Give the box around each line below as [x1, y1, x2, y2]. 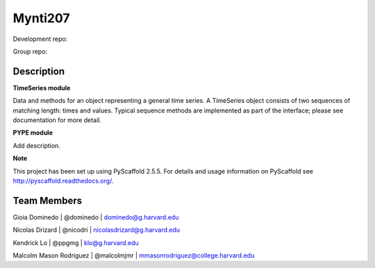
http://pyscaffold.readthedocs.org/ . [12, 176, 114, 185]
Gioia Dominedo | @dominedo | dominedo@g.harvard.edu [12, 212, 179, 221]
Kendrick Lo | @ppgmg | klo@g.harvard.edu [12, 238, 139, 246]
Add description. [12, 141, 60, 149]
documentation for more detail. [12, 116, 102, 124]
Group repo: [12, 47, 48, 56]
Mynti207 [12, 10, 70, 26]
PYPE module [12, 128, 53, 137]
